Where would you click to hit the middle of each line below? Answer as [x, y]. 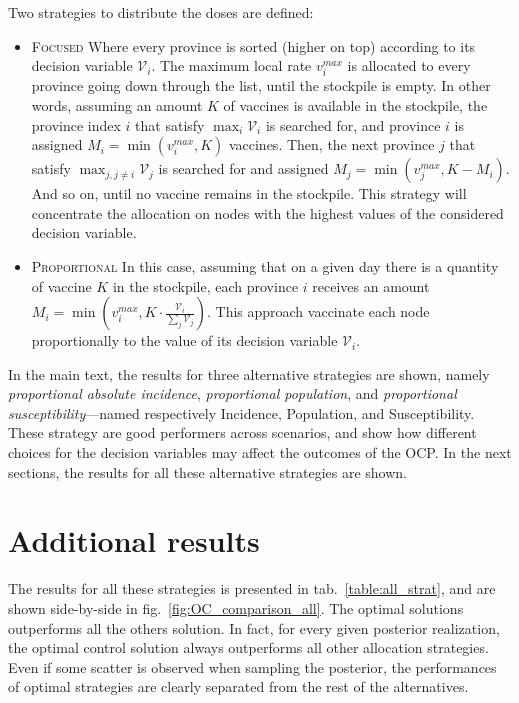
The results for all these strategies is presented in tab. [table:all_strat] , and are [252, 588]
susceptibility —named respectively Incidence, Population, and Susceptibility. [241, 412]
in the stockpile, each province [205, 285]
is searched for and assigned [243, 168]
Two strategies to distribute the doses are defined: [161, 12]
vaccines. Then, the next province [331, 144]
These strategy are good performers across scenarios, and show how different [242, 432]
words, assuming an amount [117, 104]
